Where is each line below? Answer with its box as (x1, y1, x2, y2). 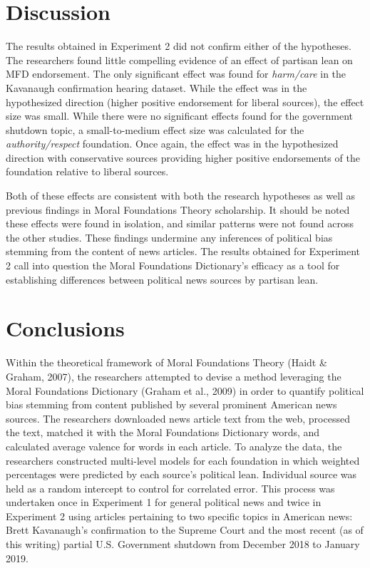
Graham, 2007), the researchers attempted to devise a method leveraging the (6, 368, 341, 383)
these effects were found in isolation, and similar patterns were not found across (6, 216, 354, 231)
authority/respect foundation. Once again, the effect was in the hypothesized (6, 136, 339, 151)
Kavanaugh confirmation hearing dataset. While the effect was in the (6, 80, 307, 95)
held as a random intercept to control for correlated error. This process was (6, 480, 335, 495)
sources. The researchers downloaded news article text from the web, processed (6, 410, 350, 425)
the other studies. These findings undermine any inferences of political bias (6, 229, 333, 244)
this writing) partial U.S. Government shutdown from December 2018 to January (6, 537, 360, 552)
